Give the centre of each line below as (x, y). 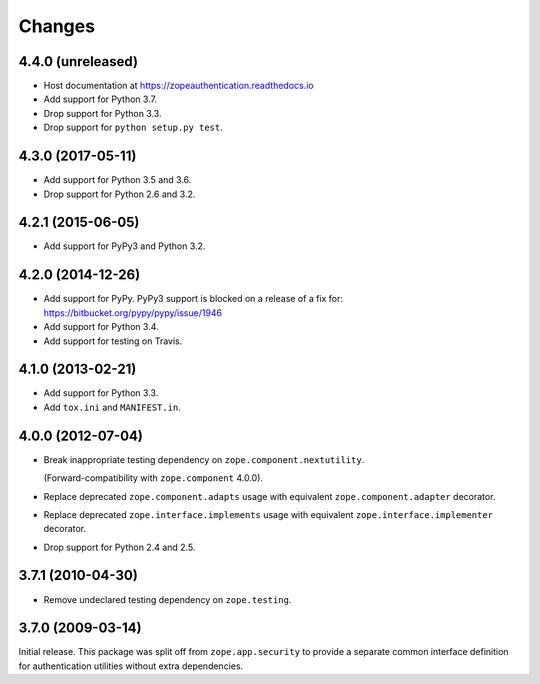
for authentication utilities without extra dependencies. (131, 666)
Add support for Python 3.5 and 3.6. (117, 180)
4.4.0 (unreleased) (78, 61)
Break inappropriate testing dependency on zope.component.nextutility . (204, 459)
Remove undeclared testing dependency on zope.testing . (167, 599)
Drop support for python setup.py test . (133, 127)
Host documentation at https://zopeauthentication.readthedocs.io (178, 86)
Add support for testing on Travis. (113, 341)
